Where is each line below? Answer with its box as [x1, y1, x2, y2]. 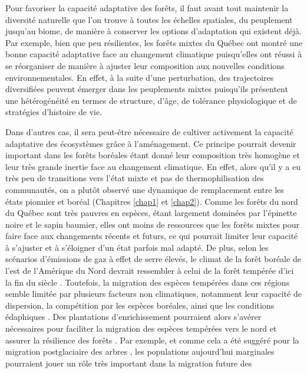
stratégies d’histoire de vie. [5, 106, 103, 118]
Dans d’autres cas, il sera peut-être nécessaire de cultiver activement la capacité [5, 125, 293, 138]
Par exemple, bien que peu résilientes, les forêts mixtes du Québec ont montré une [5, 36, 302, 48]
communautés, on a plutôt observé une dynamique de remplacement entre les [5, 183, 284, 195]
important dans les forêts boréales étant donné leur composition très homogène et [5, 149, 300, 161]
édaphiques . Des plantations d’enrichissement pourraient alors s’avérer [5, 310, 262, 323]
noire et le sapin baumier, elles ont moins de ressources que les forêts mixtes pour [5, 218, 300, 230]
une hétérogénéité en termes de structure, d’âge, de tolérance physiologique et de [5, 94, 297, 106]
